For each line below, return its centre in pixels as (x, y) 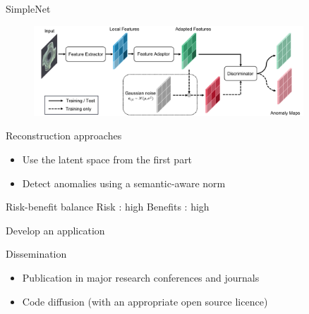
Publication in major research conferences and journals (141, 277)
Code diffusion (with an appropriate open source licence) (145, 301)
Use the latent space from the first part (107, 159)
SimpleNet (28, 8)
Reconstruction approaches (64, 136)
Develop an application (55, 230)
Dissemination (36, 254)
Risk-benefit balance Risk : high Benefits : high (108, 207)
